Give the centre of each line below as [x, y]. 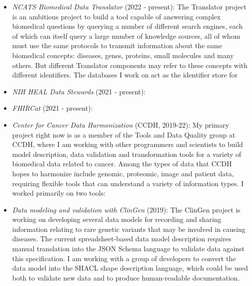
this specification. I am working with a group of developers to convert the [124, 258]
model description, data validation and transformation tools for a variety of [127, 154]
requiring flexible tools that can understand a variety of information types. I [128, 183]
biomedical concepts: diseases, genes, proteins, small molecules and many [123, 55]
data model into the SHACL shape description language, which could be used [130, 268]
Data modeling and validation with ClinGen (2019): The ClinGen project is [126, 209]
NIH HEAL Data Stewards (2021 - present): [79, 91]
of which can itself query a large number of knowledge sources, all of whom [126, 36]
